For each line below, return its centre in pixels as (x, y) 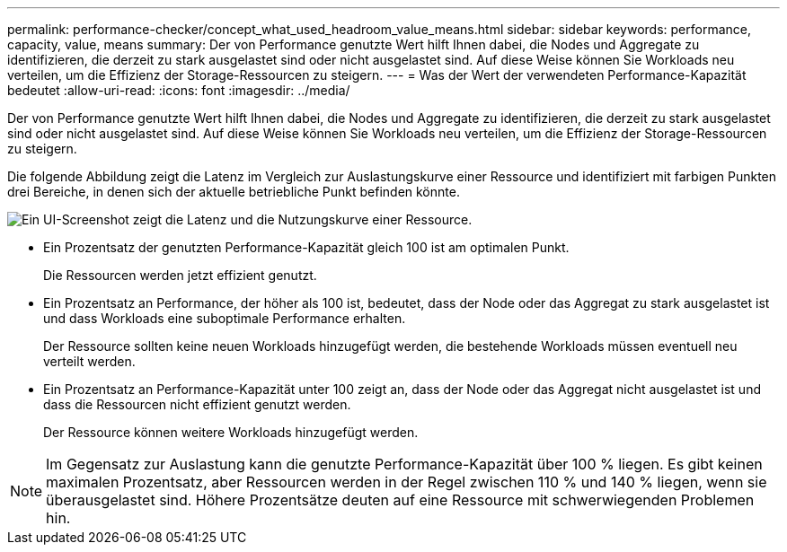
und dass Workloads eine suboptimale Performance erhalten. (225, 318)
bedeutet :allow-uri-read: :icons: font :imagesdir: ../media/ (179, 90)
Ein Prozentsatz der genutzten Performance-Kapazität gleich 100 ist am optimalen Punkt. (306, 247)
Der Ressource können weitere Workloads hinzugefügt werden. (231, 432)
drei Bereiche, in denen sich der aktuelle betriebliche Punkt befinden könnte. (234, 192)
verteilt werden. (89, 361)
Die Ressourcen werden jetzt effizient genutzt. (180, 275)
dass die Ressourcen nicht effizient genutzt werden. (197, 404)
